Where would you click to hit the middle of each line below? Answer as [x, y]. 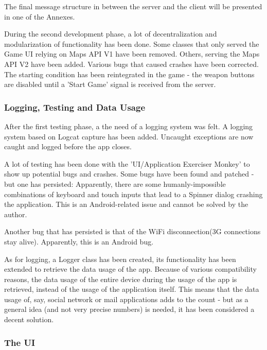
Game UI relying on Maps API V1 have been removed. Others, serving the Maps [132, 54]
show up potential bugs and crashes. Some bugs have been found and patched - [129, 174]
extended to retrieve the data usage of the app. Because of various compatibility [130, 269]
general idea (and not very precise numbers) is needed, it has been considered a [129, 309]
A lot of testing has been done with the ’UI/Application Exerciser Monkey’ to [127, 163]
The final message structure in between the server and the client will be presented [133, 6]
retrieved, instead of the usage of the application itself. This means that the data [132, 289]
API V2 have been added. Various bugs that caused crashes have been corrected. [131, 64]
